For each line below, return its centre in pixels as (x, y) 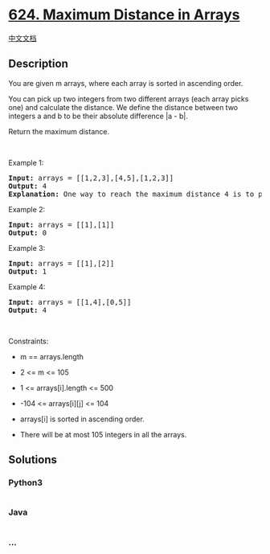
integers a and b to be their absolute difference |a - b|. (98, 116)
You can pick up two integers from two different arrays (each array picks (129, 99)
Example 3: (27, 248)
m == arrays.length (52, 356)
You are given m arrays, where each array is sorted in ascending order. (126, 83)
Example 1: (26, 162)
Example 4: (27, 286)
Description (38, 64)
